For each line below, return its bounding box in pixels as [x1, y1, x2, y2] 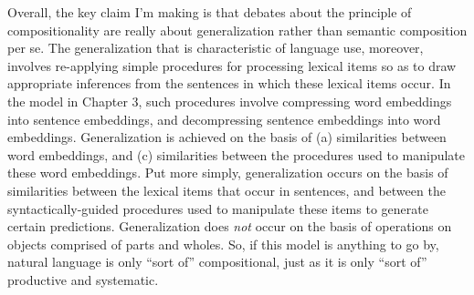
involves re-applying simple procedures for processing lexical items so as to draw [7, 56, 457, 75]
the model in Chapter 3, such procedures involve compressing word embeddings [7, 91, 452, 110]
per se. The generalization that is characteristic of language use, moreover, [7, 38, 424, 57]
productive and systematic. [7, 270, 159, 289]
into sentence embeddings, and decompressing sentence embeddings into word [7, 109, 441, 128]
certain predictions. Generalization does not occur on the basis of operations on [7, 217, 452, 236]
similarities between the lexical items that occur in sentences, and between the [7, 180, 446, 199]
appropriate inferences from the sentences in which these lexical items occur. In [7, 74, 451, 93]
